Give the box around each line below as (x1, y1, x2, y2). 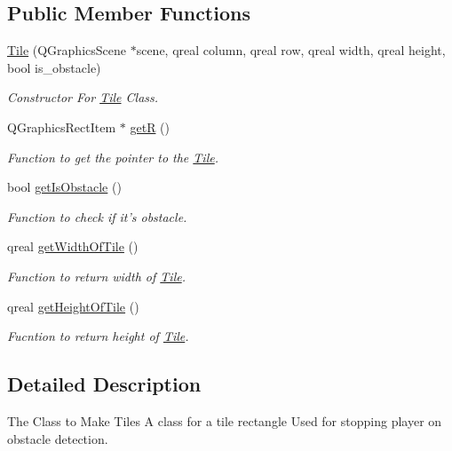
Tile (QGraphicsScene (7, 41, 126, 59)
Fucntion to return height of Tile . (7, 327, 189, 345)
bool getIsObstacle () (7, 178, 122, 196)
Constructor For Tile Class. (7, 88, 159, 107)
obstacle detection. (7, 429, 108, 447)
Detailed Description (7, 370, 202, 398)
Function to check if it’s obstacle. (7, 207, 187, 225)
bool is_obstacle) (7, 58, 101, 76)
